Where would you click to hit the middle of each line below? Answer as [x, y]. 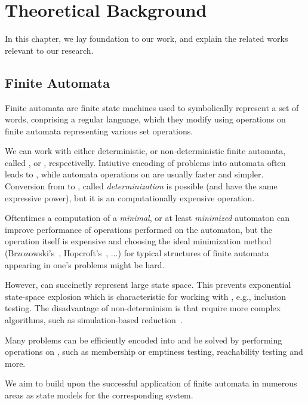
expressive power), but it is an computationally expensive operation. [130, 197]
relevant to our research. [49, 50]
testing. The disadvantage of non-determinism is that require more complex [143, 308]
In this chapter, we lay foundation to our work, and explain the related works [147, 39]
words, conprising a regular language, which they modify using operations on [145, 119]
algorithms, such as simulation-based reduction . [94, 320]
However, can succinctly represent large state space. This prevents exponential [148, 285]
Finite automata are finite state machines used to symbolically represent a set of [152, 107]
